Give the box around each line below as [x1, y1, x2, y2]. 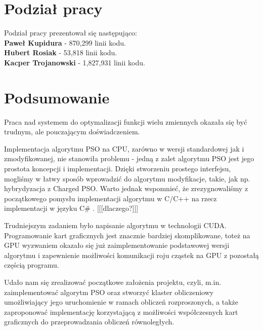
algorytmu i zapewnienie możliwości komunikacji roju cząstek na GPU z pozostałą [4, 249, 259, 260]
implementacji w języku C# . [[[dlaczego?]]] [4, 203, 139, 213]
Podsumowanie [4, 87, 110, 107]
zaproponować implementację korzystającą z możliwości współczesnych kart [4, 306, 238, 317]
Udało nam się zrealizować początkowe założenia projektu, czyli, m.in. [4, 276, 222, 287]
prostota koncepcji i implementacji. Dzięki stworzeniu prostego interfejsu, [4, 163, 231, 173]
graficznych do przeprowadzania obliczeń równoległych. [4, 316, 174, 327]
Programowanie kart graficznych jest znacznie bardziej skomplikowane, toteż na [4, 230, 250, 240]
